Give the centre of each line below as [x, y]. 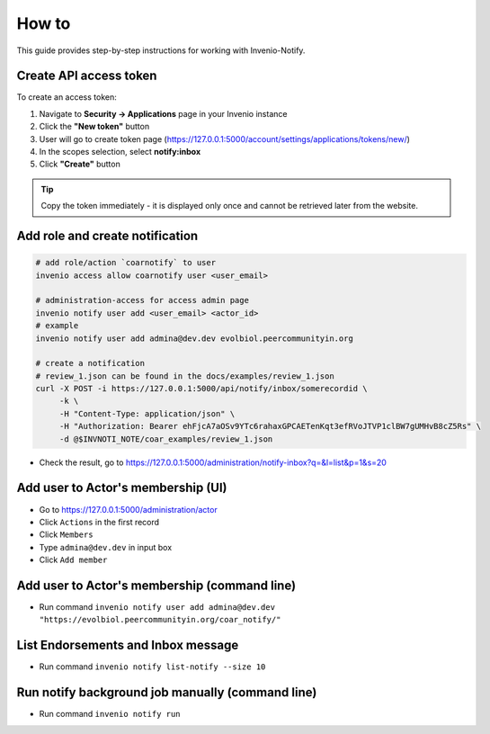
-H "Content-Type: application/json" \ [147, 413]
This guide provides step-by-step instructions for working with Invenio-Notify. [161, 50]
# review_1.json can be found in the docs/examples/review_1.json [185, 376]
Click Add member [73, 560]
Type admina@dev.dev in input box [106, 547]
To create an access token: [67, 97]
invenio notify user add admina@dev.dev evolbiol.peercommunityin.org [195, 338]
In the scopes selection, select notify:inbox [120, 152]
